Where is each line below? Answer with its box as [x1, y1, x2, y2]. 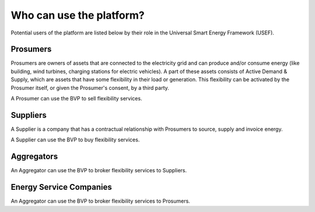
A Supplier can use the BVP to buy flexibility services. [10, 136, 140, 143]
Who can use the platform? [10, 9, 145, 22]
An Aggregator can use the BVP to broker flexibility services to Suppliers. [10, 167, 187, 174]
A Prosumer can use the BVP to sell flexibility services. [10, 95, 142, 102]
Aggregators [10, 152, 58, 162]
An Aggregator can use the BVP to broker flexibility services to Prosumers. [10, 197, 191, 204]
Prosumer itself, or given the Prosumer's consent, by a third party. [10, 84, 169, 91]
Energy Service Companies [10, 182, 112, 192]
